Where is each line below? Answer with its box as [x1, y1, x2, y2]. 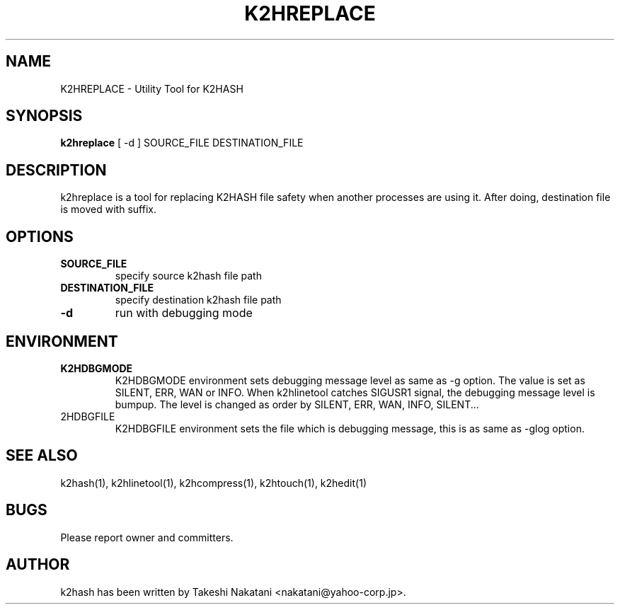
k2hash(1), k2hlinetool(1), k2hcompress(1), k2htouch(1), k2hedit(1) [60, 476, 367, 489]
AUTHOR [6, 556, 70, 574]
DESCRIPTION [6, 161, 107, 179]
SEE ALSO [6, 447, 78, 465]
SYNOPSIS [6, 107, 83, 125]
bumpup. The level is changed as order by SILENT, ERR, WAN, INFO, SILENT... [115, 398, 479, 410]
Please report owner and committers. [60, 531, 234, 543]
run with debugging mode [115, 306, 253, 321]
